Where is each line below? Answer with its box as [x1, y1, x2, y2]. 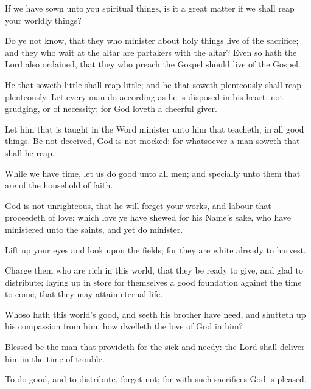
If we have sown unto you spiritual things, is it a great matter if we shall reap [5, 2, 295, 14]
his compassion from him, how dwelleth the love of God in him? [5, 320, 243, 332]
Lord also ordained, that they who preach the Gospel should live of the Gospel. [5, 58, 301, 71]
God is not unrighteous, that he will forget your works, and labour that [5, 199, 271, 212]
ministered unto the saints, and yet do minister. [5, 222, 183, 235]
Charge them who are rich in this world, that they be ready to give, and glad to [5, 264, 303, 277]
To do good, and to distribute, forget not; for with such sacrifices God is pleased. [5, 373, 307, 385]
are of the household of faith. [5, 179, 113, 191]
